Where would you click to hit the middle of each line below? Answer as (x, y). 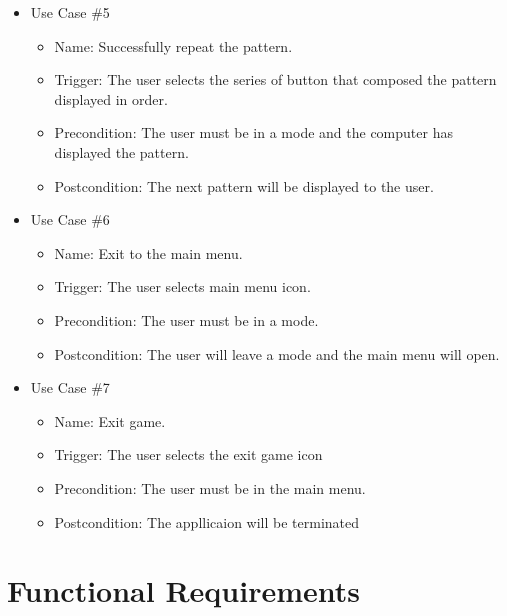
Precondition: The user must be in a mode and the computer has (253, 132)
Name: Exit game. (110, 420)
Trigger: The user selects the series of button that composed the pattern (275, 79)
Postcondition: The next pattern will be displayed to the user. (244, 185)
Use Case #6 (70, 219)
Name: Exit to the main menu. (148, 252)
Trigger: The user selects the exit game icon (188, 454)
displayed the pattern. (121, 151)
